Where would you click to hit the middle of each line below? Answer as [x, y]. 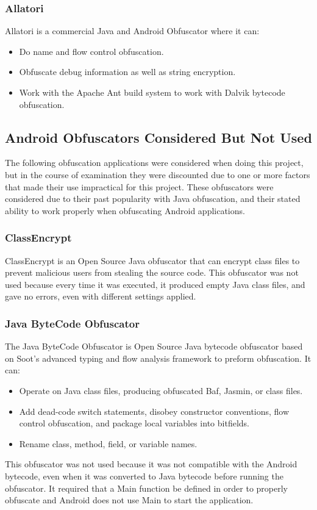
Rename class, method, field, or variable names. [108, 443]
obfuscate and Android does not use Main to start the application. [129, 500]
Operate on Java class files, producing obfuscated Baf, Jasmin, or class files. [161, 390]
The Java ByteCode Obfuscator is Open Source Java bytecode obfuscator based [154, 346]
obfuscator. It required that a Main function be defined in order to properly [146, 488]
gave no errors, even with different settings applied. [101, 296]
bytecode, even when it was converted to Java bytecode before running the [144, 476]
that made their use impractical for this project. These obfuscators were [139, 186]
